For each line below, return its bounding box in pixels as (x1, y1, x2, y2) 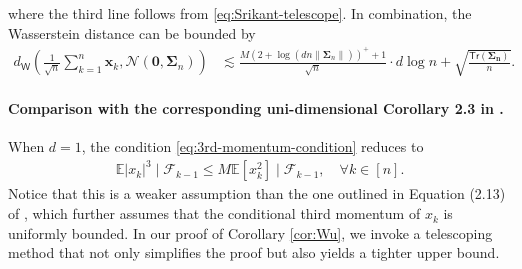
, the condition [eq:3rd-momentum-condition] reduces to (81, 136, 424, 157)
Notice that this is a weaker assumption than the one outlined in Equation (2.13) (8, 183, 506, 204)
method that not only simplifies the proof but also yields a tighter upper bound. (8, 242, 500, 263)
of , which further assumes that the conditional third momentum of (8, 203, 421, 224)
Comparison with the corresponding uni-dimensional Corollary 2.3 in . (8, 98, 504, 119)
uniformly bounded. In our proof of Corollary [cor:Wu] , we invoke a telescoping (8, 222, 493, 243)
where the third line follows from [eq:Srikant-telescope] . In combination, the (8, 3, 472, 23)
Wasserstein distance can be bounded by (8, 22, 256, 43)
